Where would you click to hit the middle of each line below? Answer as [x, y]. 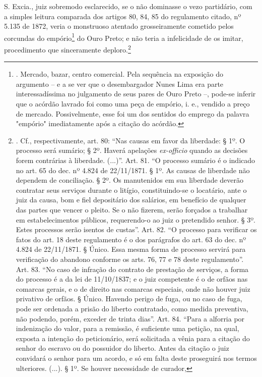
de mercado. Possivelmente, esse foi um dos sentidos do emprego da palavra [133, 113]
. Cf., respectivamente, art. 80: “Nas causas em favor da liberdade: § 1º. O [130, 140]
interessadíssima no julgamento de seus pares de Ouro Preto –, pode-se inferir [136, 94]
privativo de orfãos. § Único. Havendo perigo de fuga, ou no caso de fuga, [129, 299]
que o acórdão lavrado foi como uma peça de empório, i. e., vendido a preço [133, 104]
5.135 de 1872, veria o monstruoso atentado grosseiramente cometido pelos [119, 26]
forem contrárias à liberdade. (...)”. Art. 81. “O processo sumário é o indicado [136, 160]
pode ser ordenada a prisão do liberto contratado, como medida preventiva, [132, 308]
